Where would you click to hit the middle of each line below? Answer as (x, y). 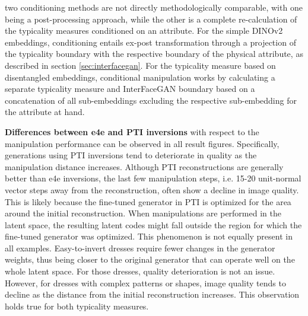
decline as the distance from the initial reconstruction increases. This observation (152, 294)
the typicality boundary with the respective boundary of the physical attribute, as (154, 54)
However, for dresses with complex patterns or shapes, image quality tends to (145, 283)
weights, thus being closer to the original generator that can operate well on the (150, 259)
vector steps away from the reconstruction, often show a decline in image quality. (152, 189)
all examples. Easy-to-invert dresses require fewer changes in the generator (140, 248)
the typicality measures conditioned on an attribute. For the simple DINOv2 (144, 31)
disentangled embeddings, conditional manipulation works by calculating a (140, 77)
